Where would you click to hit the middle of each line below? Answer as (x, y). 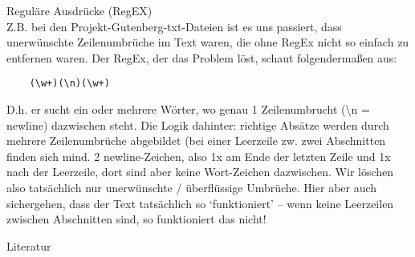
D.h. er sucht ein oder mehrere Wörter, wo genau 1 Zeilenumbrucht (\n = (188, 109)
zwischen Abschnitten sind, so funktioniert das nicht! (136, 219)
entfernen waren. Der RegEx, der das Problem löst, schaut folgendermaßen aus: (202, 57)
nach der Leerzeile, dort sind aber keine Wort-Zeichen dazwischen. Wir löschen (200, 172)
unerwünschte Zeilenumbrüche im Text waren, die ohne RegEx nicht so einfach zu (208, 42)
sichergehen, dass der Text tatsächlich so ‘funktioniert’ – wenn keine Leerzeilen (200, 203)
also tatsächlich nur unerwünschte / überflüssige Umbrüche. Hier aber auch (192, 187)
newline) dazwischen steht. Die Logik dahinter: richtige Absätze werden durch (198, 124)
